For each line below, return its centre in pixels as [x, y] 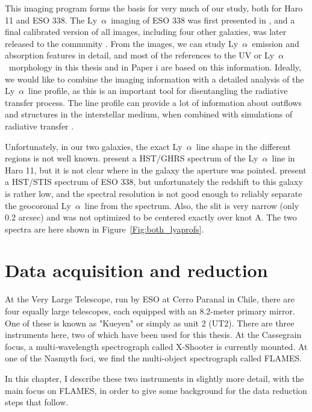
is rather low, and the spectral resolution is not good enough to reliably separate [154, 193]
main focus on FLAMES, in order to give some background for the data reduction [156, 390]
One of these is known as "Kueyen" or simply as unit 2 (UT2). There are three [150, 323]
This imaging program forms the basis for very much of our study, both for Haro [154, 8]
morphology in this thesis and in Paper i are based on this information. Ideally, [155, 67]
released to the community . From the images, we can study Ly [122, 43]
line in [283, 158]
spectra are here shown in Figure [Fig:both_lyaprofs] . [105, 229]
